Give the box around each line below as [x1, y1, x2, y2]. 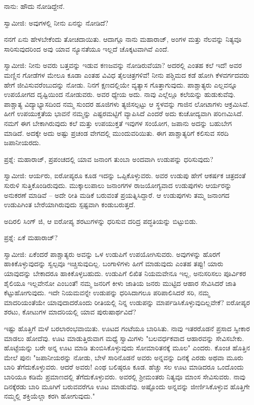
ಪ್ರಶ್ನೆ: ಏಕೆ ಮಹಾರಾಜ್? [4, 232, 58, 243]
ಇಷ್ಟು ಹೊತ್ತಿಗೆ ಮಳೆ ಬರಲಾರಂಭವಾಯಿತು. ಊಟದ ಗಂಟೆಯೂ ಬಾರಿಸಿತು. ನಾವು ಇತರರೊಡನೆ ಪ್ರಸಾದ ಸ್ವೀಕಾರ [4, 323, 250, 334]
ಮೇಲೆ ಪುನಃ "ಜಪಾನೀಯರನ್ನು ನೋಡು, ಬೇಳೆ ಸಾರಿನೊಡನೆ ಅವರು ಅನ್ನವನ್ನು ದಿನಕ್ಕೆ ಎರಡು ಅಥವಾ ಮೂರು [4, 352, 244, 362]
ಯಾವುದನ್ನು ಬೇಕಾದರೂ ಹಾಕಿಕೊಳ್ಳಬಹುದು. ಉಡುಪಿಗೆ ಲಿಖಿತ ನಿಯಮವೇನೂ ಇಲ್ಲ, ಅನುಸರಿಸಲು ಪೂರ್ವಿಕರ [4, 268, 246, 279]
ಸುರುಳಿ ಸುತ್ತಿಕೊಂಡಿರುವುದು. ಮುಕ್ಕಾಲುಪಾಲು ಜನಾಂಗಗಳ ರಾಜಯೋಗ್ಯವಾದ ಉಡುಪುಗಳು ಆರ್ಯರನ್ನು [4, 180, 232, 190]
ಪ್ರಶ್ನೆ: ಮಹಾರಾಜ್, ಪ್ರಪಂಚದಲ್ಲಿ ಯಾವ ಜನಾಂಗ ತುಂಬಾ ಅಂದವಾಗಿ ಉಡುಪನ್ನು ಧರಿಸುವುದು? [4, 154, 214, 164]
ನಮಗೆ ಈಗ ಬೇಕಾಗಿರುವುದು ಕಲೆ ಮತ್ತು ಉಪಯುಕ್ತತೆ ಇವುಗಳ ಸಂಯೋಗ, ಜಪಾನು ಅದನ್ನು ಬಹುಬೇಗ [4, 118, 232, 128]
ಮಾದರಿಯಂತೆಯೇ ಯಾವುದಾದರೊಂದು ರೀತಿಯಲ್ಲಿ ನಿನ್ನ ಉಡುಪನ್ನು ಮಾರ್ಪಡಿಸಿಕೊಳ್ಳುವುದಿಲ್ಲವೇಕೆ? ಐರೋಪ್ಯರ [4, 297, 250, 307]
